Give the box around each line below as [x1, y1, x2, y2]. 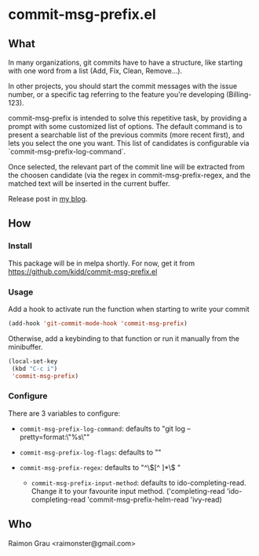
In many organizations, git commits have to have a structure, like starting [8, 57, 243, 67]
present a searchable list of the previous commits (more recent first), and [8, 130, 245, 139]
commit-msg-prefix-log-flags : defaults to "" [19, 447, 162, 457]
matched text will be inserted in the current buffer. [8, 179, 170, 188]
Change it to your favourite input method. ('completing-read [31, 486, 225, 495]
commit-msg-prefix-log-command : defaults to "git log [19, 424, 186, 433]
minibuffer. [8, 342, 43, 351]
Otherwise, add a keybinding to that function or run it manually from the [8, 333, 240, 343]
